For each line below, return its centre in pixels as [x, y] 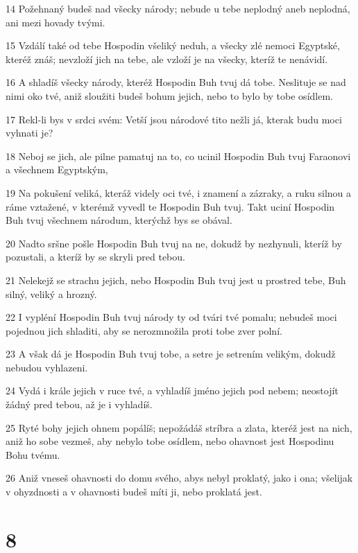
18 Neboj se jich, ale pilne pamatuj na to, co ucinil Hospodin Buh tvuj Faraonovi [178, 156]
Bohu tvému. [33, 454]
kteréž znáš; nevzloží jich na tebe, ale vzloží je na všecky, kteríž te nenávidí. [167, 59]
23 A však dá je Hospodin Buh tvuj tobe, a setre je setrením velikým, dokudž [171, 354]
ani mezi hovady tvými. [56, 22]
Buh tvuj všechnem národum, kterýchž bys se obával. [119, 220]
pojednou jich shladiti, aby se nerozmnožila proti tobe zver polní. [144, 330]
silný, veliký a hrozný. [51, 293]
